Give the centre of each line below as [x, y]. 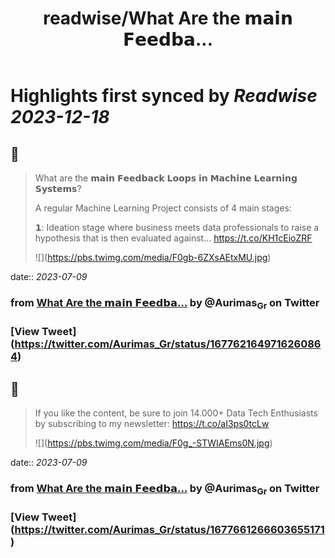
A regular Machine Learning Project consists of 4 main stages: [163, 208]
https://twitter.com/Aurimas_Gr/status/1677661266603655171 [169, 530]
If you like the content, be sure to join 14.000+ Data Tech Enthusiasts [176, 413]
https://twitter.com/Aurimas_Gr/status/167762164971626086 [168, 344]
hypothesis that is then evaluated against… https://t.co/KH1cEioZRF [173, 238]
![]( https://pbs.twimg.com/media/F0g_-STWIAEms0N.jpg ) [153, 443]
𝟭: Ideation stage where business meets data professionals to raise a [177, 227]
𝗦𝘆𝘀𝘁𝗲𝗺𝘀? [58, 188]
